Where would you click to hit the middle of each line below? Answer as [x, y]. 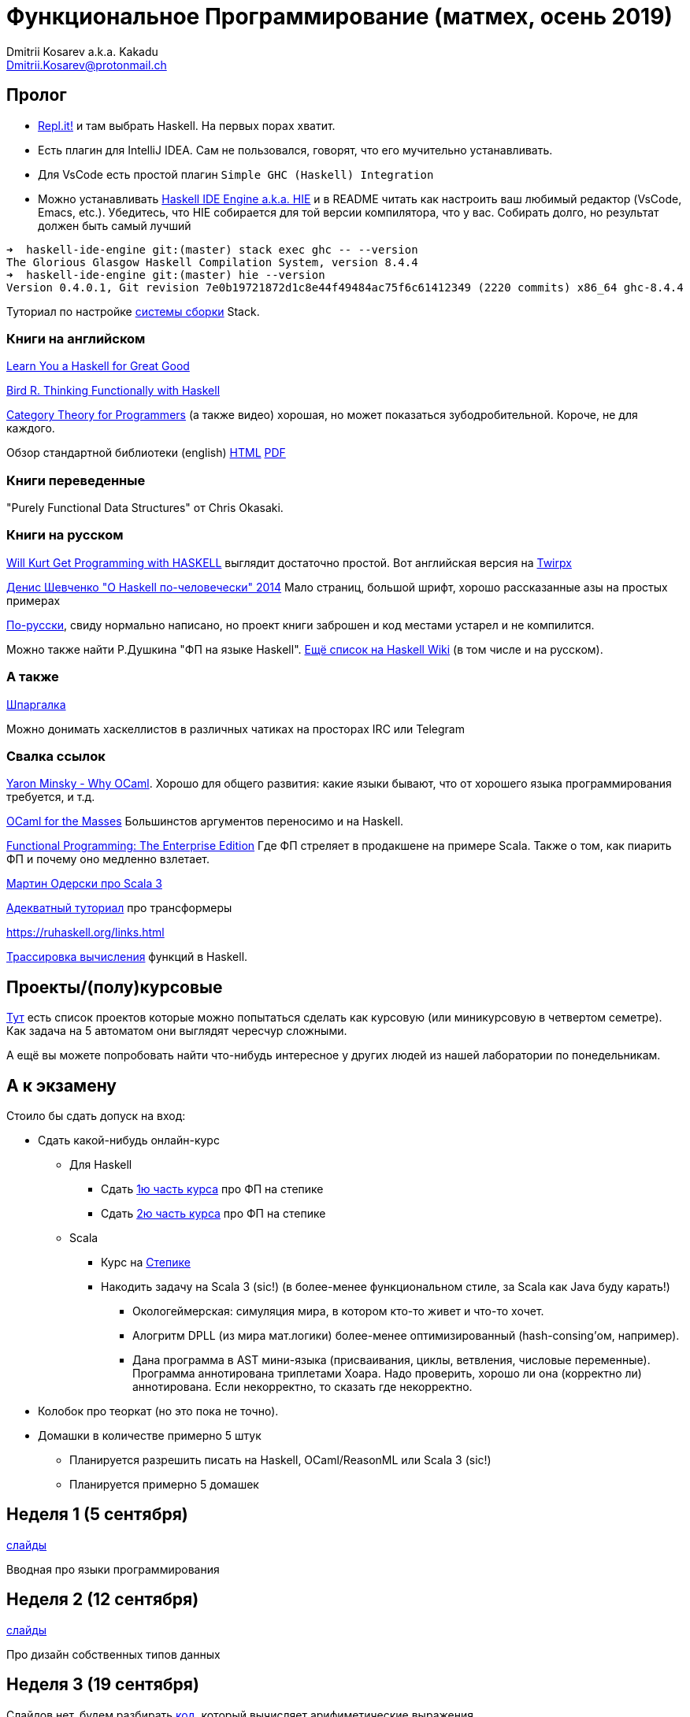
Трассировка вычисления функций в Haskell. [127, 957]
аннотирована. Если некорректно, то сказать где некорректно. [302, 1387]
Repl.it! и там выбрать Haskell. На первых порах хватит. [187, 125]
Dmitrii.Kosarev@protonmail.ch [87, 65]
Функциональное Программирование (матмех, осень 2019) [339, 17]
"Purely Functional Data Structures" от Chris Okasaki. [145, 508]
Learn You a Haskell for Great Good [98, 366]
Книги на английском [76, 338]
